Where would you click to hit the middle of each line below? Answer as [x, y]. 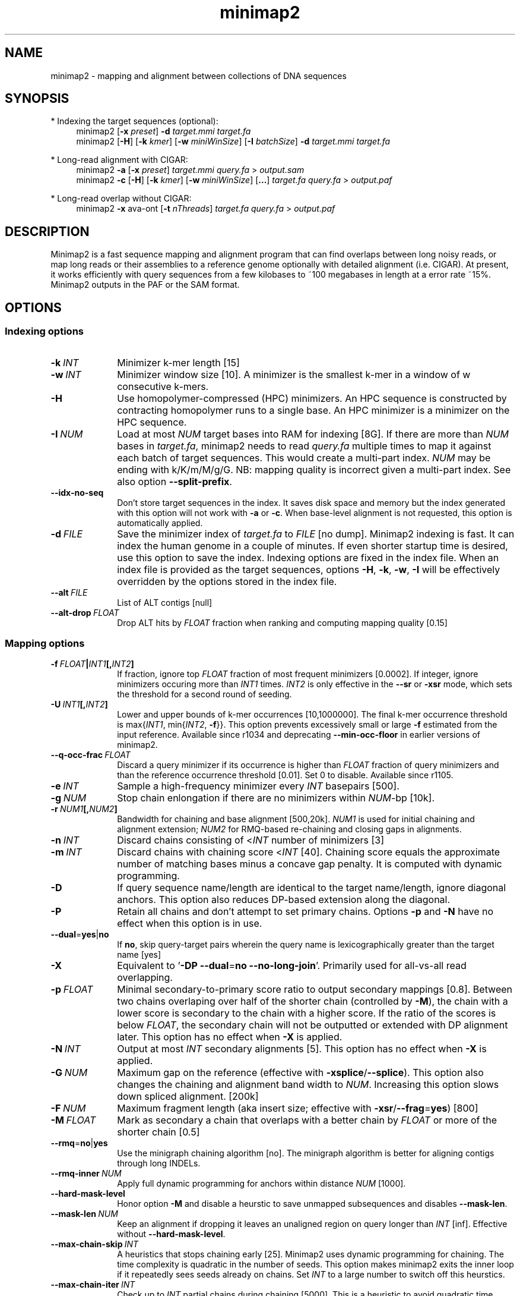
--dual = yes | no [80, 935]
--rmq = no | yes [79, 1143]
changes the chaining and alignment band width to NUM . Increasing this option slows [308, 1085]
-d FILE [67, 534]
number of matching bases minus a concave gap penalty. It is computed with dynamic [310, 864]
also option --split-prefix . [175, 481]
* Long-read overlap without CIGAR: [121, 199]
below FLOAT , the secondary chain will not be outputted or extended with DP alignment [313, 1025]
